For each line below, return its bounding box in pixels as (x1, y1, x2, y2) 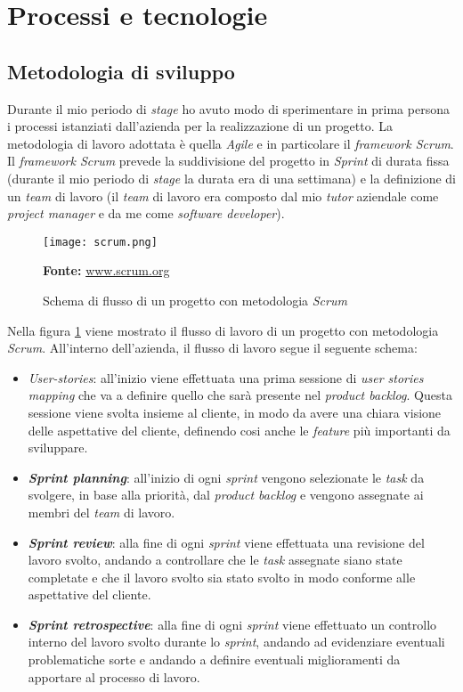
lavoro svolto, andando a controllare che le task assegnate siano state (28, 550, 402, 569)
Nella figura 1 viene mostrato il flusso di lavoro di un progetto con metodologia (7, 321, 439, 339)
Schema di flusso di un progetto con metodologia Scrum (43, 290, 347, 309)
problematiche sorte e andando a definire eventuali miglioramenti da (28, 650, 401, 669)
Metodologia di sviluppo (7, 57, 235, 85)
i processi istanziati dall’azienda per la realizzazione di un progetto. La (7, 117, 394, 135)
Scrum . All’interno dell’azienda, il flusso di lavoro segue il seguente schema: (7, 338, 418, 357)
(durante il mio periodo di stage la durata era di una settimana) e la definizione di (7, 168, 456, 187)
